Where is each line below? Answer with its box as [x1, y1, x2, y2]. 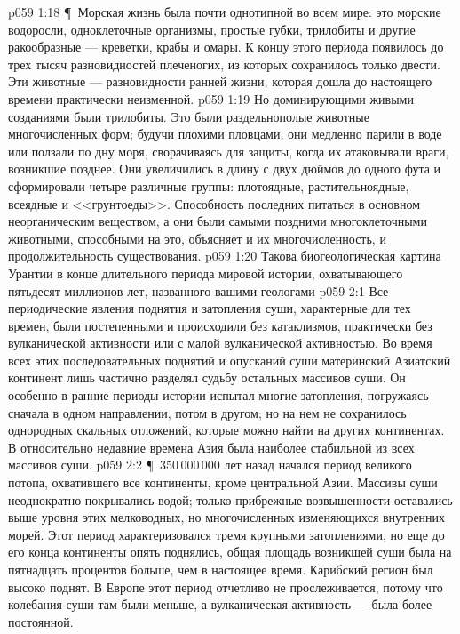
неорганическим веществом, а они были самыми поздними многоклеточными [8, 212, 427, 230]
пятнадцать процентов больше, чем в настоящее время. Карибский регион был [8, 560, 433, 578]
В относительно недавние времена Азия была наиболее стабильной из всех [8, 437, 415, 456]
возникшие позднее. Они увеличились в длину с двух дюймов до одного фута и [8, 159, 441, 178]
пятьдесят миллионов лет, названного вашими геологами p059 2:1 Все [8, 281, 389, 300]
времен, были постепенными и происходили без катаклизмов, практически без [8, 316, 432, 334]
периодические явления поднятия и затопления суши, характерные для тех [8, 299, 411, 317]
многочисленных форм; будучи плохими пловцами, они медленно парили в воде [8, 124, 442, 143]
